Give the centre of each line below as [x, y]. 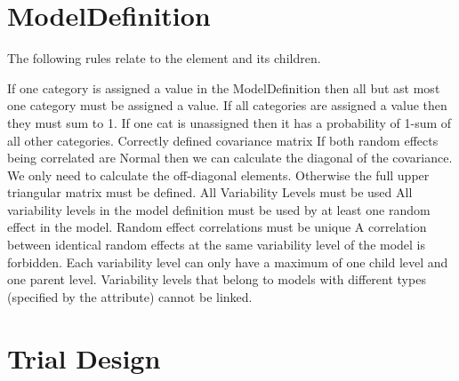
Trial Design [84, 357]
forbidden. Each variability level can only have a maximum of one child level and [228, 262]
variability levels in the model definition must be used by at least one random [219, 209]
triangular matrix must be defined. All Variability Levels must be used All [210, 192]
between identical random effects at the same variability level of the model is [217, 245]
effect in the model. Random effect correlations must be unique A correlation [217, 227]
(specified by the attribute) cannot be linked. [130, 296]
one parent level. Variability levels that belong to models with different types [217, 279]
